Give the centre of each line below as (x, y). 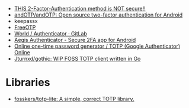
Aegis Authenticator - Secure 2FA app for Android (75, 40)
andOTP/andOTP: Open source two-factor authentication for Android (98, 15)
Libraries (28, 83)
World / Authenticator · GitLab (50, 34)
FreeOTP (25, 27)
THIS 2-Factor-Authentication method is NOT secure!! (80, 9)
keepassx (26, 21)
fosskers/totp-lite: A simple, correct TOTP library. (74, 99)
